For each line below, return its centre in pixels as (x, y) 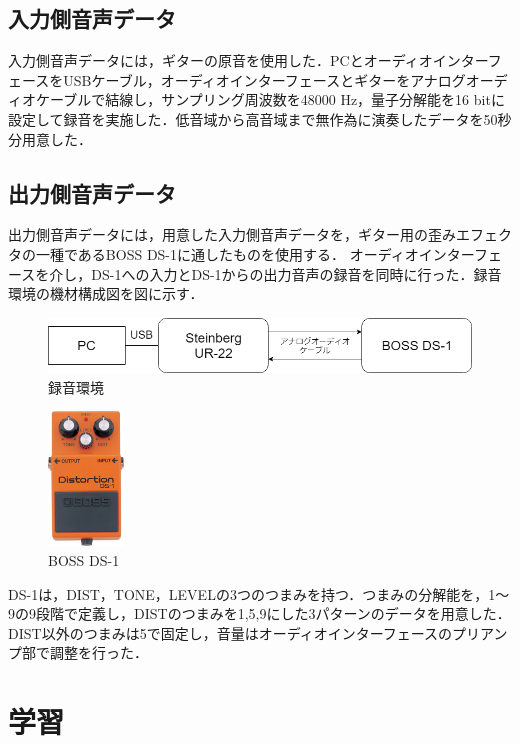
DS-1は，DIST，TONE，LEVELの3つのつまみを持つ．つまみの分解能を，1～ (259, 593)
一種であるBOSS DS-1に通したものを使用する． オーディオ (227, 253)
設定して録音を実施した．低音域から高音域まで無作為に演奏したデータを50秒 (260, 118)
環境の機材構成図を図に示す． (106, 293)
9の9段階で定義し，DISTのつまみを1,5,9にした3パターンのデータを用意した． (259, 613)
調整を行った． (98, 652)
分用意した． (50, 138)
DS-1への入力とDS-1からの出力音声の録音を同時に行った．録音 (296, 273)
